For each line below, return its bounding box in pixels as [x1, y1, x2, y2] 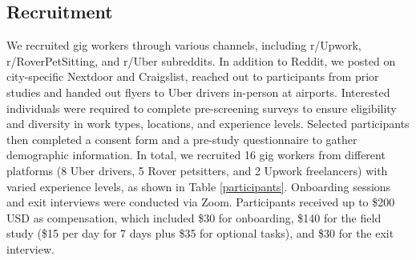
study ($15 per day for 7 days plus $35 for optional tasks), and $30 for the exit [6, 225, 394, 242]
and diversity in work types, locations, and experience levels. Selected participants [6, 115, 410, 132]
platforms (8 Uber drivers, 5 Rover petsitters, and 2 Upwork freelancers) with [6, 162, 388, 178]
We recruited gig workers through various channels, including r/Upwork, [6, 37, 361, 54]
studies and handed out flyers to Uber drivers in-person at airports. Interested [6, 83, 390, 100]
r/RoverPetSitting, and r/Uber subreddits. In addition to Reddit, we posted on [6, 52, 396, 69]
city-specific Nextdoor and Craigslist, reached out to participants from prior [6, 68, 379, 85]
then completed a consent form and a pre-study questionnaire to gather [6, 130, 357, 147]
